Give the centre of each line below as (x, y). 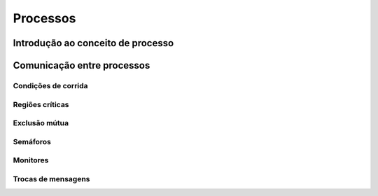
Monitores (31, 160)
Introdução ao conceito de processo (93, 43)
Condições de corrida (50, 85)
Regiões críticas (41, 104)
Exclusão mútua (41, 123)
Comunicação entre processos (82, 65)
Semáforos (32, 141)
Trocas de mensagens (51, 178)
